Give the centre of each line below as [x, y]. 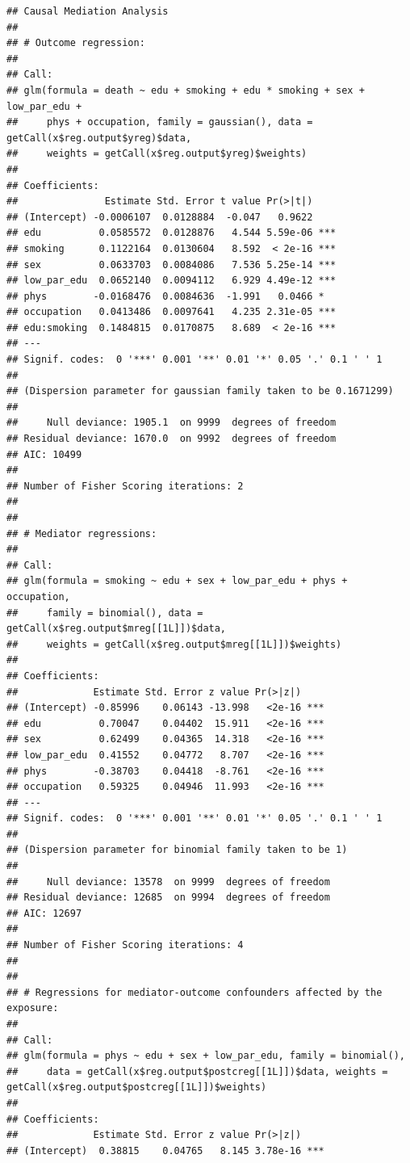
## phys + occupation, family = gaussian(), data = [160, 122]
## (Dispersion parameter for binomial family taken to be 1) [177, 850]
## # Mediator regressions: [82, 533]
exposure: [33, 1008]
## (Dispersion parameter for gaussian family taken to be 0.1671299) [200, 391]
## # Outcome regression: [76, 43]
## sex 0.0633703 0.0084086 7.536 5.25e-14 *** [172, 265]
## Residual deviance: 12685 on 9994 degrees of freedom [168, 898]
